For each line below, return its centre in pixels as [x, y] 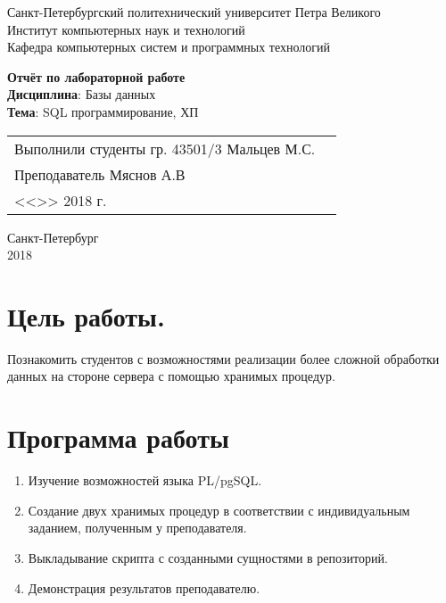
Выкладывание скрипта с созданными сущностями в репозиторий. [208, 557]
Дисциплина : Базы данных [82, 94]
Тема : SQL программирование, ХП [103, 111]
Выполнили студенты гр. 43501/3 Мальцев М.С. [165, 148]
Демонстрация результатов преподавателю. [144, 587]
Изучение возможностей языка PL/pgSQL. [145, 480]
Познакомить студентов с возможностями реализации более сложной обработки [223, 358]
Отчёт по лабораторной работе [96, 76]
